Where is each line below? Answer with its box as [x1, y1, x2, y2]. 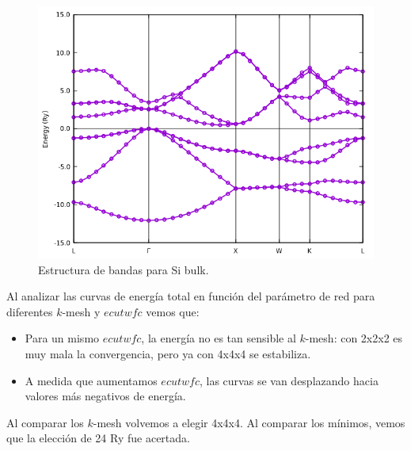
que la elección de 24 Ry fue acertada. [6, 430, 190, 446]
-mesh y [62, 303, 101, 319]
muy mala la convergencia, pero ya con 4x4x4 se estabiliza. [25, 345, 311, 361]
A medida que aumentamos [25, 372, 158, 388]
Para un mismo [25, 330, 100, 346]
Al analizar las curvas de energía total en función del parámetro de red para [6, 288, 375, 304]
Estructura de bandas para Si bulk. [38, 261, 209, 277]
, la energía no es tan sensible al [141, 330, 296, 346]
